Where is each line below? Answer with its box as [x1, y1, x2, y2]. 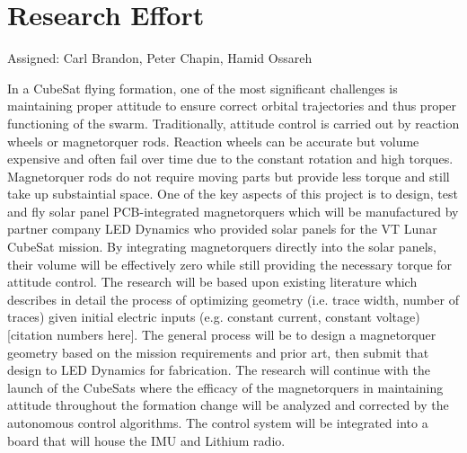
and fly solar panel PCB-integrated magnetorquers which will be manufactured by [7, 201, 459, 220]
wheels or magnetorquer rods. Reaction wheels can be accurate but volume [7, 131, 419, 150]
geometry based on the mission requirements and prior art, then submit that [7, 342, 429, 361]
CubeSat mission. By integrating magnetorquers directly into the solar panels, [7, 237, 436, 256]
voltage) [375, 307, 420, 326]
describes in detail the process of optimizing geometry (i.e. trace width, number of [7, 289, 459, 308]
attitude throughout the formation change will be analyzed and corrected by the [7, 395, 449, 414]
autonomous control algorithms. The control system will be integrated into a [7, 413, 428, 431]
